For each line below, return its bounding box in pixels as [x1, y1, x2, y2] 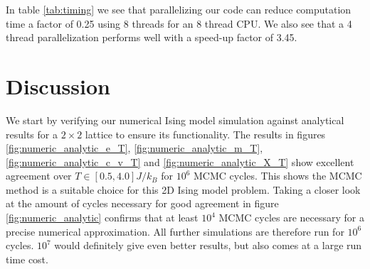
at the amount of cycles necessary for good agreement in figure [6, 196, 279, 211]
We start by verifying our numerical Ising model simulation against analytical [6, 112, 344, 127]
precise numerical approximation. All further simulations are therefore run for [6, 224, 344, 238]
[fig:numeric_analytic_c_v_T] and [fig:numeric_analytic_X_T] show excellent [6, 154, 354, 169]
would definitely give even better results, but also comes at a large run [54, 238, 362, 253]
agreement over [6, 168, 72, 183]
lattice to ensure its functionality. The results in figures [85, 126, 326, 141]
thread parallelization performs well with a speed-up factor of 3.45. [6, 30, 297, 45]
